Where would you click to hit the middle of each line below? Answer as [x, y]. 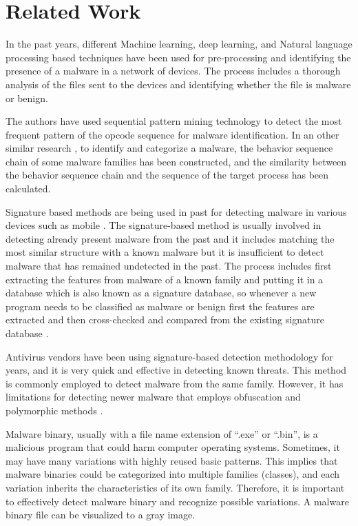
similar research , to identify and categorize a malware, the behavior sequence [169, 148]
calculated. [28, 189]
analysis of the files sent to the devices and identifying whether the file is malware [178, 84]
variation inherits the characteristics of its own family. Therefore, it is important [175, 487]
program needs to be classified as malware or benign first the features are [160, 306]
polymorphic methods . [54, 410]
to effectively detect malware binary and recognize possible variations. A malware [177, 501]
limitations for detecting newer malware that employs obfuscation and [153, 397]
